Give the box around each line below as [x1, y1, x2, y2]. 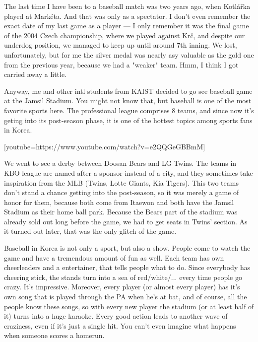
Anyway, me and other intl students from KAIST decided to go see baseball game [4, 85, 253, 96]
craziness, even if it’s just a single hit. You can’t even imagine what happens [4, 320, 236, 331]
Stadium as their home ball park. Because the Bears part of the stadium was [4, 206, 238, 217]
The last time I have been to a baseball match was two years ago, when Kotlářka [4, 1, 251, 11]
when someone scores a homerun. [4, 330, 105, 341]
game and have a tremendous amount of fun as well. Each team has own [4, 252, 224, 263]
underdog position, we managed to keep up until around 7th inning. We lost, [4, 40, 237, 50]
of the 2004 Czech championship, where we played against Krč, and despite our [4, 30, 245, 40]
